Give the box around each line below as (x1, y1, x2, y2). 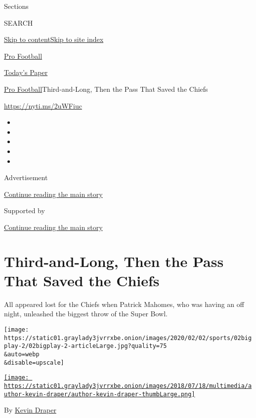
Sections (4, 1, 29, 11)
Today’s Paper (4, 67, 48, 77)
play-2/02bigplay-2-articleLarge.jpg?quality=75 (4, 342, 167, 350)
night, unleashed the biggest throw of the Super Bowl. (4, 308, 168, 319)
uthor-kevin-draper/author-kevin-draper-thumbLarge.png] (4, 390, 195, 398)
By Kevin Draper (4, 405, 56, 415)
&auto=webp (4, 350, 40, 358)
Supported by (4, 205, 45, 216)
